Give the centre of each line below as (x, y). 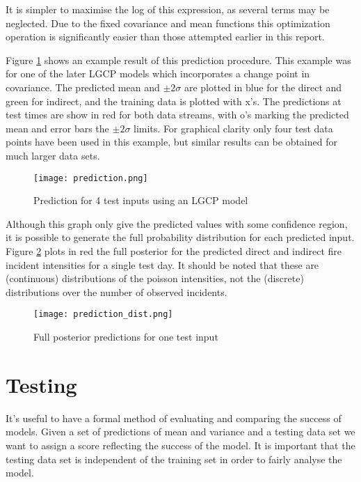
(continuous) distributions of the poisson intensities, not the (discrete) (155, 278)
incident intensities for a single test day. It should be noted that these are (162, 264)
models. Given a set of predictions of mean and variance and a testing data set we (180, 432)
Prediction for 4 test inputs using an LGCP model (141, 200)
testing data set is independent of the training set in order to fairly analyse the (174, 459)
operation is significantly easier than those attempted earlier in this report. (165, 37)
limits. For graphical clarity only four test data (233, 128)
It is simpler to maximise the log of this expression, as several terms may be (168, 9)
